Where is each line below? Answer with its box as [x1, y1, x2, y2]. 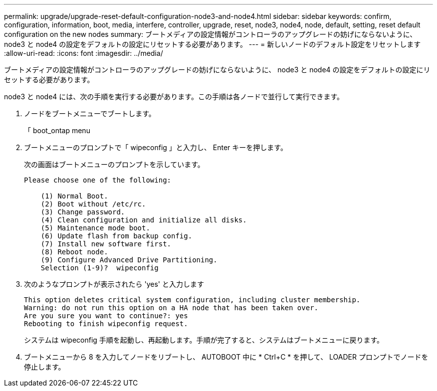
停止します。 [24, 363, 65, 371]
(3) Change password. [40, 208, 125, 216]
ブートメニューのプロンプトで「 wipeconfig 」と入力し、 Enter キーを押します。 [24, 143, 287, 152]
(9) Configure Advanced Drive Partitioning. [40, 256, 218, 264]
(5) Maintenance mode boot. [40, 224, 150, 232]
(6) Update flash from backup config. [40, 232, 193, 240]
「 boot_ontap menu [24, 126, 90, 135]
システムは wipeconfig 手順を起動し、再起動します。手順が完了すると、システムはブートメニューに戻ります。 [24, 336, 384, 344]
